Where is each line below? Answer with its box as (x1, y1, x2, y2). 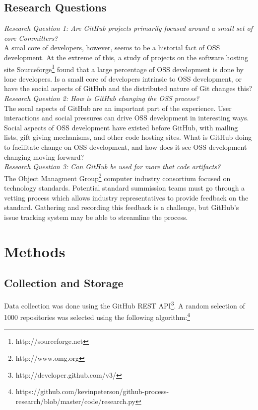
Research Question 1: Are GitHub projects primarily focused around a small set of (4, 23, 253, 33)
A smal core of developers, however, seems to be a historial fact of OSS (4, 42, 220, 53)
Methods (4, 241, 65, 261)
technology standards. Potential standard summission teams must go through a (4, 183, 245, 193)
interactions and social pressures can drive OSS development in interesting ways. (4, 112, 249, 123)
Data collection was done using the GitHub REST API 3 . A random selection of (4, 299, 245, 310)
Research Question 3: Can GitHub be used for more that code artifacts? (4, 161, 221, 172)
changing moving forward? (4, 151, 84, 162)
